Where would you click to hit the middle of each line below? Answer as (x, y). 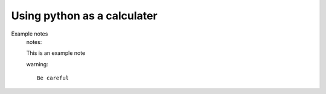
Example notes (30, 34)
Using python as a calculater (84, 16)
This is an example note (56, 53)
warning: (37, 64)
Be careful (53, 78)
